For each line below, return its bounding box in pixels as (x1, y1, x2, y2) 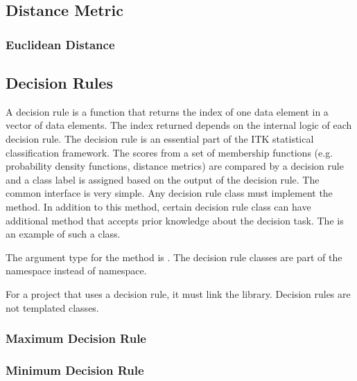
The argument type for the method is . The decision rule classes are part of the (6, 249, 342, 264)
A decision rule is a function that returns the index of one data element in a (6, 104, 329, 118)
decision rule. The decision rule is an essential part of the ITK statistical (6, 132, 314, 146)
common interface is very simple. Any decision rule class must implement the (6, 186, 333, 200)
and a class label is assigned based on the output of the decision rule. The (6, 172, 320, 186)
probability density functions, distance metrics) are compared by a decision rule (6, 159, 344, 173)
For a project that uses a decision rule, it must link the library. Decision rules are (6, 286, 351, 301)
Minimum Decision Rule (6, 361, 144, 378)
